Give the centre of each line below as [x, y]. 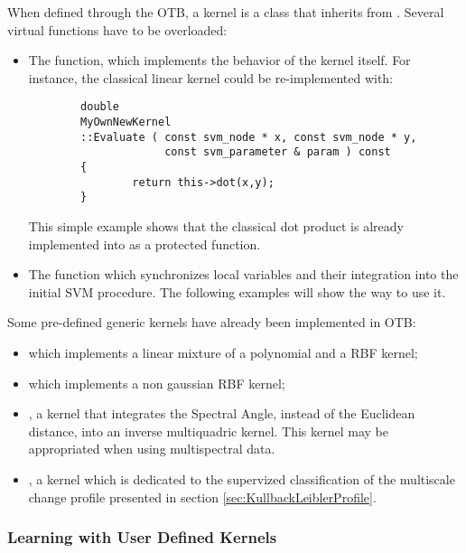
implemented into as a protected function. [144, 244]
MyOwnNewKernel [126, 122]
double [100, 107]
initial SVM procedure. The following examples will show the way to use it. [237, 291]
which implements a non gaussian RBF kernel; [157, 383]
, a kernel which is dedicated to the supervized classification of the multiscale [242, 478]
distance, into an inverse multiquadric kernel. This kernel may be [209, 431]
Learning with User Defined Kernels [142, 537]
